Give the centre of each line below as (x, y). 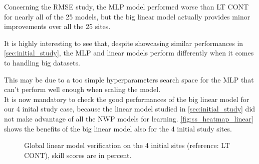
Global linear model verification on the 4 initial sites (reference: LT (127, 145)
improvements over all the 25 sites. (57, 26)
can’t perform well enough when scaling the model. (82, 89)
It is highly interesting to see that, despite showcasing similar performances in (124, 43)
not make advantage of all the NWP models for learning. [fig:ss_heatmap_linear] (129, 118)
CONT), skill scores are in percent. (78, 155)
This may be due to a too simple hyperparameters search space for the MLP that (129, 79)
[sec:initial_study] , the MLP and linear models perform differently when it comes (129, 53)
